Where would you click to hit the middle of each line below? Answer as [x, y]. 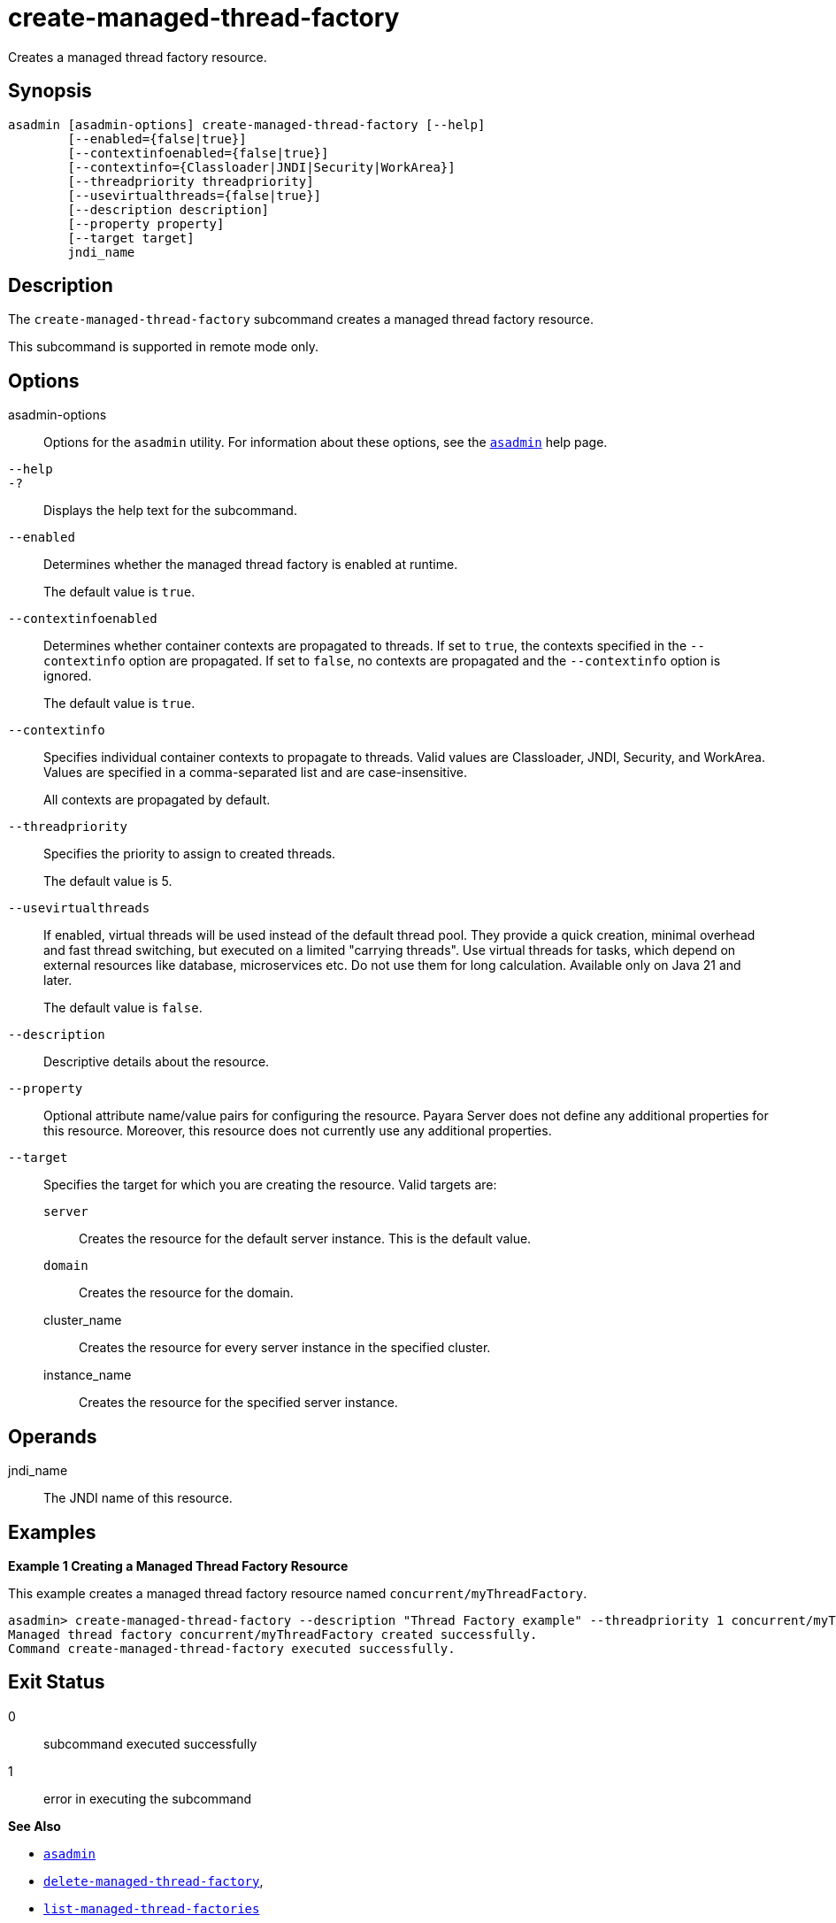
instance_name [88, 1375]
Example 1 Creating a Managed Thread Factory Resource [178, 1565]
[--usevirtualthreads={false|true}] [195, 195]
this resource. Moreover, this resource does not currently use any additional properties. [298, 1131]
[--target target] [131, 238]
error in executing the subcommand [148, 1798]
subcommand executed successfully [150, 1743]
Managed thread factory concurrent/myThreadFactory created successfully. [273, 1634]
